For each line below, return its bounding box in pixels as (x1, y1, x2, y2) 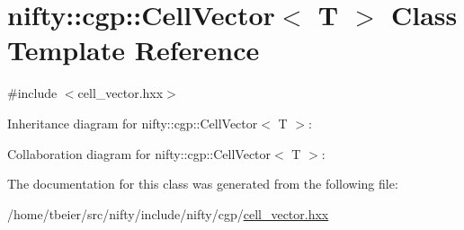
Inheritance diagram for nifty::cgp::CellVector (7, 113, 258, 132)
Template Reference (7, 31, 260, 68)
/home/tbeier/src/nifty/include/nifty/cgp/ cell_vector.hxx (7, 204, 329, 223)
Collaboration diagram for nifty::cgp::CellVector (7, 144, 272, 163)
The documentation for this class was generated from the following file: (7, 174, 398, 193)
